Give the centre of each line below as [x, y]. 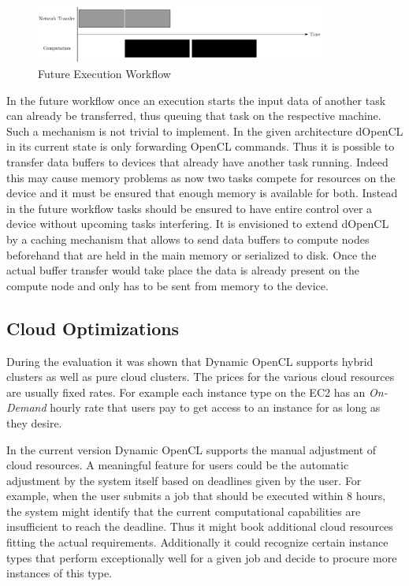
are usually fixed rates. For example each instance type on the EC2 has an [186, 392]
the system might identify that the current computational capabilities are [184, 511]
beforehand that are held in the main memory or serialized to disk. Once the [191, 254]
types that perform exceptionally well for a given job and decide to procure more [202, 557]
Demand [26, 407]
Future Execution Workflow [104, 74]
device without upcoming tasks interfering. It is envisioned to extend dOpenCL [198, 224]
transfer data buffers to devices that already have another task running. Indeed [197, 162]
